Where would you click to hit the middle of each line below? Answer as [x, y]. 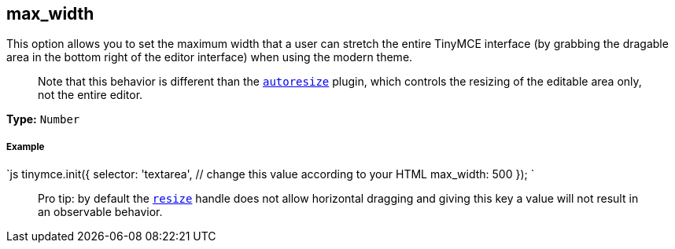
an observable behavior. [100, 212]
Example [26, 146]
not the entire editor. [90, 95]
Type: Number [43, 119]
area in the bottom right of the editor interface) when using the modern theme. [210, 57]
